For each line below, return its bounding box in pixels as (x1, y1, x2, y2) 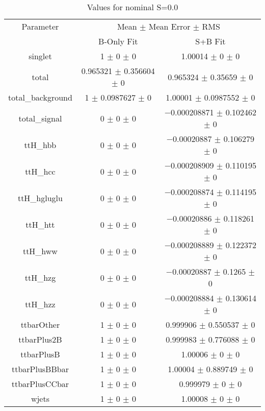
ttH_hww (22, 245, 58, 257)
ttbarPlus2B (18, 333, 62, 345)
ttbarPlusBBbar (11, 363, 69, 375)
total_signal (18, 112, 62, 124)
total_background (8, 91, 72, 103)
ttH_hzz (25, 298, 56, 310)
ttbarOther (20, 319, 60, 330)
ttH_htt (25, 218, 55, 230)
